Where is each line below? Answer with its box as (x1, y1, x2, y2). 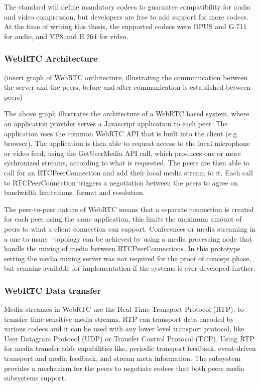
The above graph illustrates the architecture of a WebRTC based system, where (4, 108, 249, 119)
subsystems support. (4, 372, 67, 383)
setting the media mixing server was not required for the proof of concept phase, (4, 253, 251, 263)
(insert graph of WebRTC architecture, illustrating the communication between (4, 72, 248, 82)
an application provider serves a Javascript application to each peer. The (4, 118, 228, 128)
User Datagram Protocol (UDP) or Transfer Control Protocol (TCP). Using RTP (4, 333, 254, 343)
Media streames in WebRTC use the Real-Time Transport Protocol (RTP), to (4, 304, 244, 314)
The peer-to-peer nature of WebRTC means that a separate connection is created (4, 204, 254, 214)
